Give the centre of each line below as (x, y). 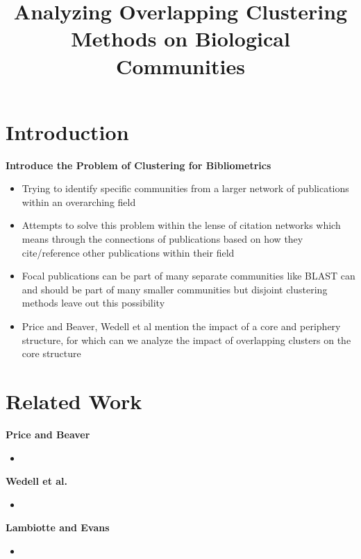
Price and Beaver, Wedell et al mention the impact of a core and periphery (181, 326)
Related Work (74, 401)
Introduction (67, 131)
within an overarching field (79, 201)
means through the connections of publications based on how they (162, 239)
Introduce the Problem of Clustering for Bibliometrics (138, 165)
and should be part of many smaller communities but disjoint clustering (175, 289)
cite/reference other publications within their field (128, 252)
